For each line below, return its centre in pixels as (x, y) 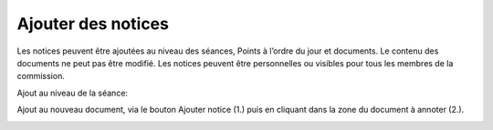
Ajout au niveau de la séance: (72, 93)
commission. (41, 76)
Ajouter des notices (93, 24)
